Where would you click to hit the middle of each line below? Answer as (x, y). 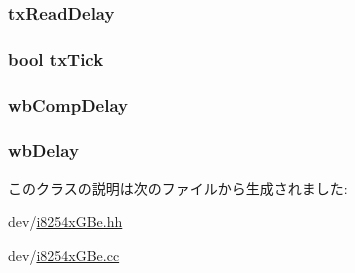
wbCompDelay (68, 104)
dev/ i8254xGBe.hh (65, 221)
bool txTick (56, 58)
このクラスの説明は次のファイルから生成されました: (178, 187)
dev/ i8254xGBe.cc (64, 254)
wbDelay (43, 150)
